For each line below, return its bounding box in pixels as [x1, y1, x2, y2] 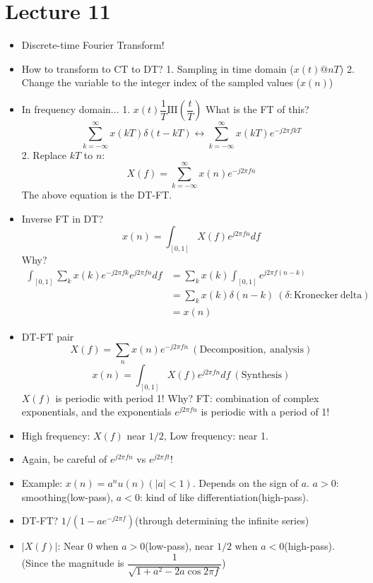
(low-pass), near [145, 538, 214, 553]
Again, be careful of [21, 452, 107, 466]
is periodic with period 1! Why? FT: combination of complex [55, 390, 319, 405]
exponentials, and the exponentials [21, 404, 172, 419]
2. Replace [21, 147, 66, 162]
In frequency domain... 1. [21, 102, 131, 117]
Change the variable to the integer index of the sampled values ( [21, 75, 300, 90]
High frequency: [21, 428, 90, 442]
